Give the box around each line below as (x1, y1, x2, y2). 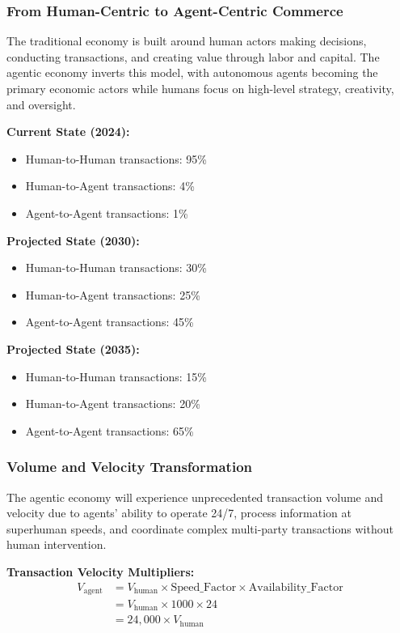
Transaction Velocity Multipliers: (6, 563, 195, 580)
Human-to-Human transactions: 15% (25, 367, 207, 384)
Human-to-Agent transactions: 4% (25, 177, 195, 194)
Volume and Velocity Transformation (6, 457, 252, 477)
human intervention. (6, 536, 107, 553)
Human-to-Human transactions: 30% (25, 259, 207, 276)
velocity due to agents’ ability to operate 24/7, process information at (6, 504, 352, 521)
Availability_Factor (248, 581, 343, 593)
